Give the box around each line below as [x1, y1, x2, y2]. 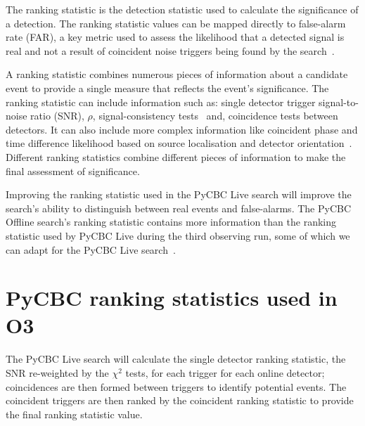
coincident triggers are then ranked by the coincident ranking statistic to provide [6, 393, 354, 408]
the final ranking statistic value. [6, 406, 143, 421]
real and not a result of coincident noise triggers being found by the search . [6, 43, 335, 58]
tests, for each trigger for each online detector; [125, 366, 325, 380]
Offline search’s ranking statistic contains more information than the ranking [6, 214, 336, 229]
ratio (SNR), [30, 108, 84, 123]
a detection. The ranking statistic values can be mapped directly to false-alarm [6, 15, 346, 30]
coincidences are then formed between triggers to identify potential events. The [6, 379, 347, 394]
